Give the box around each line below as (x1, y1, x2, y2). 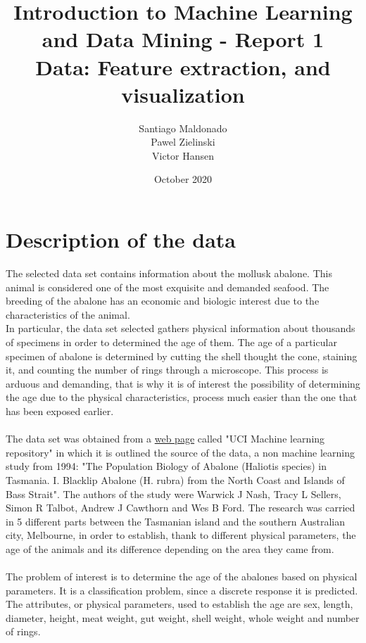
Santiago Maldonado (139, 120, 227, 135)
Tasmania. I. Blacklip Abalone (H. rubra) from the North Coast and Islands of (6, 472, 345, 487)
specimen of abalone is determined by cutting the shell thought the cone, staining (6, 348, 358, 363)
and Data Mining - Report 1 (42, 25, 324, 53)
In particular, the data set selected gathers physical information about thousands (6, 321, 355, 336)
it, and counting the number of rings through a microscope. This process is (6, 362, 329, 377)
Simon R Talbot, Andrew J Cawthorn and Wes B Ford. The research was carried (6, 500, 355, 515)
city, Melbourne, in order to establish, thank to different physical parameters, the (6, 528, 356, 542)
